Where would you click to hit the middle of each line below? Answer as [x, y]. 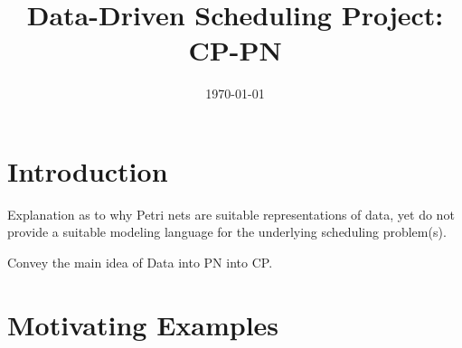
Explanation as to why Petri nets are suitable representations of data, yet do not [231, 214]
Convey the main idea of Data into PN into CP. [140, 263]
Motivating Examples [143, 324]
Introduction [88, 170]
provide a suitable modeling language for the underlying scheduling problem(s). [227, 232]
